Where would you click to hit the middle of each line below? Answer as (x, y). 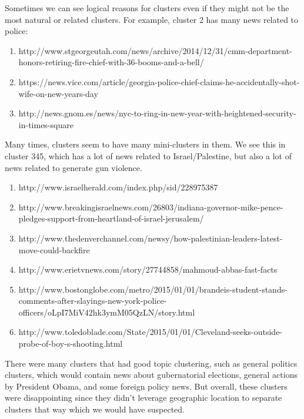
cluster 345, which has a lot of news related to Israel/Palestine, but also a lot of (148, 155)
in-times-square (46, 124)
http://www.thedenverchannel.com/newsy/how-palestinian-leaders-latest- (151, 238)
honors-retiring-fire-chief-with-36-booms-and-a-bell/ (111, 62)
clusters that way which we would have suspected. (95, 409)
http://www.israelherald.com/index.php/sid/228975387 (118, 187)
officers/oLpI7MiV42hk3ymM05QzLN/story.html (107, 312)
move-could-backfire (54, 249)
